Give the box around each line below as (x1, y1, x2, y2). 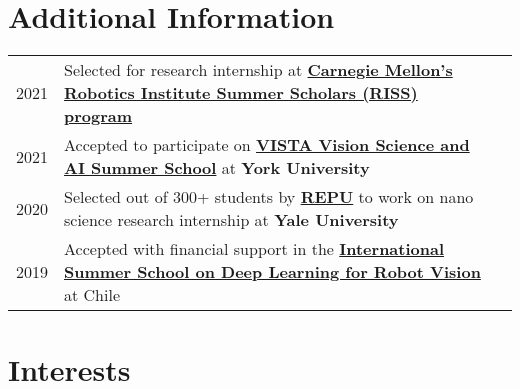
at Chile (64, 283, 121, 307)
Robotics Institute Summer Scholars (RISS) (64, 81, 418, 105)
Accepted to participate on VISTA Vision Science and (64, 133, 470, 157)
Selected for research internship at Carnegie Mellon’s (64, 58, 453, 82)
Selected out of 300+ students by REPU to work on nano (64, 185, 474, 209)
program (64, 104, 133, 128)
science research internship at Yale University (64, 208, 399, 232)
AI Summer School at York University (64, 156, 370, 180)
